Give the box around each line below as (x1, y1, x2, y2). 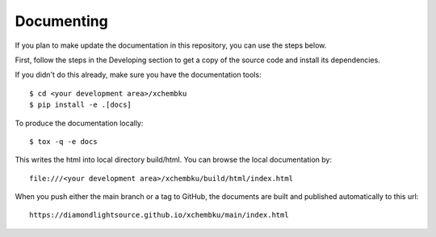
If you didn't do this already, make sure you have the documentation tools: (15, 70, 262, 80)
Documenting (15, 12, 108, 30)
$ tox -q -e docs (29, 137, 98, 146)
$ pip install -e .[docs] (29, 100, 132, 109)
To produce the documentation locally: (15, 118, 144, 128)
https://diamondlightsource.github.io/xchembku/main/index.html (29, 210, 290, 220)
